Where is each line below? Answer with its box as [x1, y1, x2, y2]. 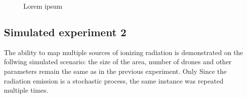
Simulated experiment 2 [4, 24, 127, 39]
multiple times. [4, 85, 49, 95]
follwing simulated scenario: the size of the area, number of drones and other [4, 56, 232, 67]
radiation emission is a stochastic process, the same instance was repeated [4, 75, 224, 85]
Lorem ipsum [23, 1, 63, 11]
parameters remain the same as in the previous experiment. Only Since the [4, 66, 227, 76]
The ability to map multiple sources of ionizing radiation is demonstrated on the [4, 47, 243, 57]
